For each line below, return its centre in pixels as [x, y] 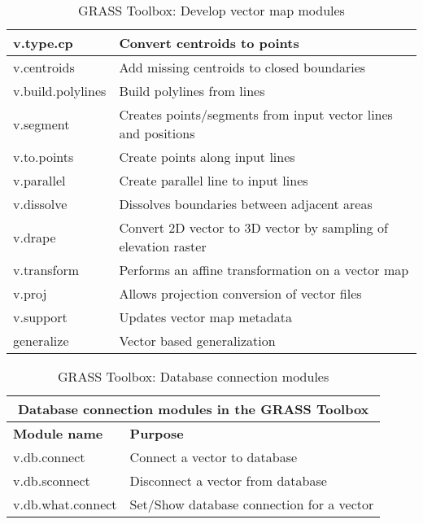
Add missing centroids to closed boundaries [242, 67]
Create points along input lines [207, 157]
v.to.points [44, 157]
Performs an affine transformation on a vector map [264, 270]
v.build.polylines [60, 91]
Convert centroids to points [209, 43]
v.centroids [44, 67]
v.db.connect [49, 457]
